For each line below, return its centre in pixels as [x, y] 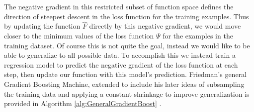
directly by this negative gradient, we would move [165, 26]
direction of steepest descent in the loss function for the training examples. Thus [127, 16]
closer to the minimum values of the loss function [79, 36]
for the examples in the [198, 36]
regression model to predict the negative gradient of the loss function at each [121, 64]
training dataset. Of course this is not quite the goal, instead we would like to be [127, 45]
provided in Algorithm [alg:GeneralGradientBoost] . [83, 103]
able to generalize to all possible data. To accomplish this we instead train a [120, 55]
